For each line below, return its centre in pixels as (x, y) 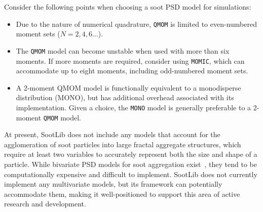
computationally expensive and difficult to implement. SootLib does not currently (131, 174)
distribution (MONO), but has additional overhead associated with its (125, 97)
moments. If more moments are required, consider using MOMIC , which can (130, 60)
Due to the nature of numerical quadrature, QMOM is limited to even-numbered (136, 24)
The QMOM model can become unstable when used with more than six (123, 50)
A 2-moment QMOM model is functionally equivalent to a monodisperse (128, 87)
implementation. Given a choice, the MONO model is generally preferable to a (134, 107)
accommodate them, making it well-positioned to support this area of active (122, 194)
